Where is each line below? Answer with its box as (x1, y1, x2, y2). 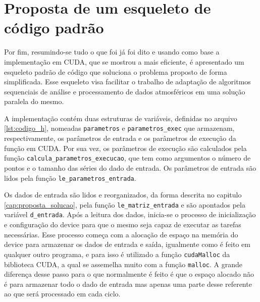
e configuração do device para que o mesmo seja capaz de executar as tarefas (4, 219, 241, 230)
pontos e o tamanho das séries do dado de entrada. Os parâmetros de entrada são (4, 162, 256, 173)
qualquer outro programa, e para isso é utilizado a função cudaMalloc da (4, 248, 230, 259)
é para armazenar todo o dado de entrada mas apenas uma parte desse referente (4, 278, 252, 289)
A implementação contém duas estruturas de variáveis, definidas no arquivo (4, 113, 237, 123)
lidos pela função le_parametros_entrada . (4, 172, 136, 183)
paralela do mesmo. (4, 96, 64, 107)
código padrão (4, 17, 104, 38)
